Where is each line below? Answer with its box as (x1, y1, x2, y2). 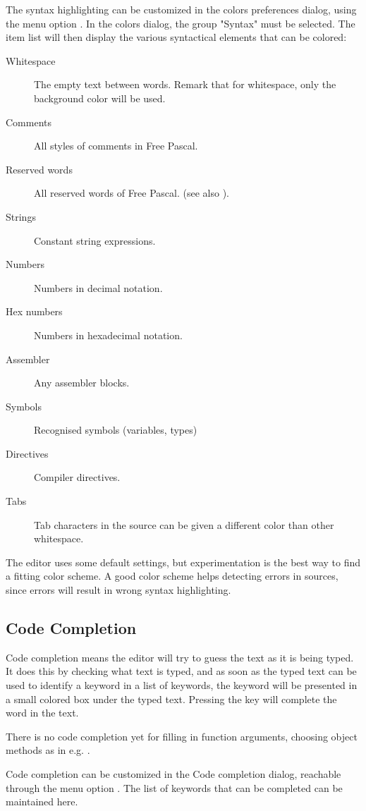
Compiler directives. (34, 470, 121, 484)
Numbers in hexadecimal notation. (34, 327, 183, 342)
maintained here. (6, 794, 78, 809)
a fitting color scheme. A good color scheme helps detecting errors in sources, (6, 568, 338, 583)
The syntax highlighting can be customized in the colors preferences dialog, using (6, 2, 357, 16)
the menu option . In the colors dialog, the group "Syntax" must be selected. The (6, 16, 355, 30)
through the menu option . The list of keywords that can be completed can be (6, 780, 343, 795)
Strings (6, 209, 36, 224)
